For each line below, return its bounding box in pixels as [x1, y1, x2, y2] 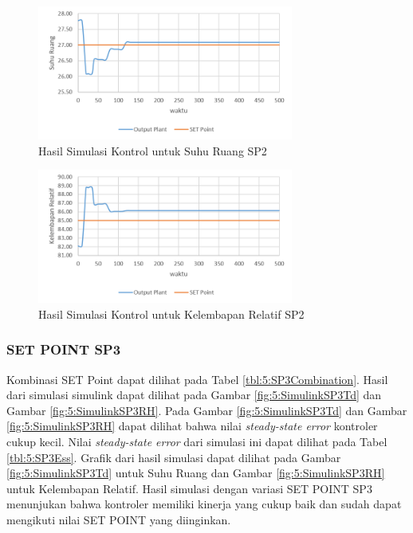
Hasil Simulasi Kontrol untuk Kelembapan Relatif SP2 [38, 305, 305, 322]
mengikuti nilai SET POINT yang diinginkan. [6, 511, 231, 528]
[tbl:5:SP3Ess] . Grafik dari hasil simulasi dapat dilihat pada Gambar [6, 449, 341, 465]
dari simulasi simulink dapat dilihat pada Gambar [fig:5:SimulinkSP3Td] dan [6, 386, 382, 403]
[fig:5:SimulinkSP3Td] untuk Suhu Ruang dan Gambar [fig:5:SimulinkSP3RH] [6, 464, 385, 481]
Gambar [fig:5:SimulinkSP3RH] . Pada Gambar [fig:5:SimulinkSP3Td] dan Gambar [6, 402, 407, 418]
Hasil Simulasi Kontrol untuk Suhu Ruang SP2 [38, 142, 267, 159]
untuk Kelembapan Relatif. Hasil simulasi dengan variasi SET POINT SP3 [6, 480, 372, 496]
